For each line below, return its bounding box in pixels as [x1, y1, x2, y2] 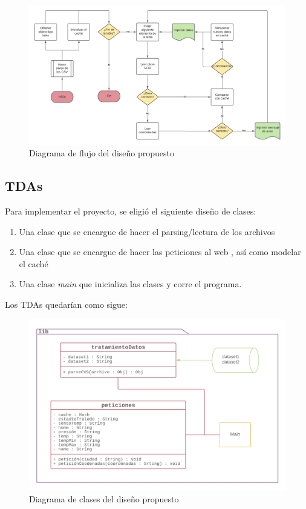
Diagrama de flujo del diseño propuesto [29, 147, 175, 159]
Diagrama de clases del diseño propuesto [29, 492, 179, 505]
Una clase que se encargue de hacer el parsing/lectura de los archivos [19, 225, 275, 238]
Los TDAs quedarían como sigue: [5, 298, 128, 310]
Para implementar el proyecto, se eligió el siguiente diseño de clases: [5, 205, 256, 218]
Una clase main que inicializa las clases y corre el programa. [19, 278, 242, 290]
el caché [19, 257, 48, 270]
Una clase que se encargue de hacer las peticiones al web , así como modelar [19, 245, 301, 258]
